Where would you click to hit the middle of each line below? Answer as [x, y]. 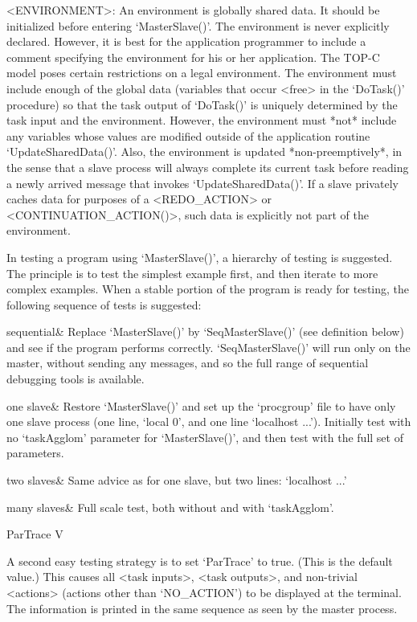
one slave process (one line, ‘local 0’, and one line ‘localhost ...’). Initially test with [209, 421]
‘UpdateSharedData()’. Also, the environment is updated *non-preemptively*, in [204, 151]
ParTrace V [35, 534]
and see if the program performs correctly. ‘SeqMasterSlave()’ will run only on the [208, 347]
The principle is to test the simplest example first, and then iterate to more [192, 273]
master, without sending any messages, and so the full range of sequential [188, 363]
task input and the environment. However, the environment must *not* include [202, 120]
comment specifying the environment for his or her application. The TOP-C [193, 57]
